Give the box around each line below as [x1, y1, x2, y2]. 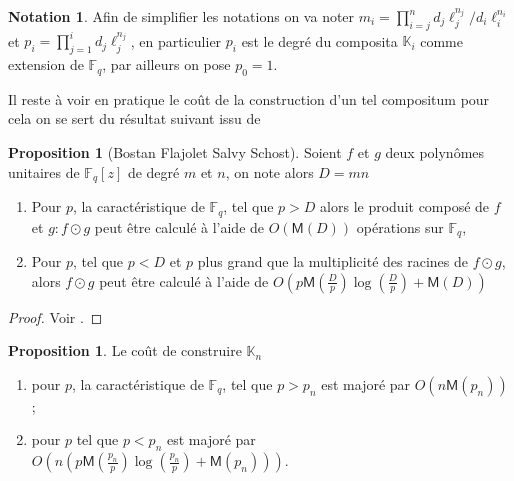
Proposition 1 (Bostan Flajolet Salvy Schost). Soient [8, 142, 342, 163]
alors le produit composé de [320, 196, 490, 217]
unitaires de [8, 161, 80, 182]
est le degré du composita [241, 30, 398, 51]
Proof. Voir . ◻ [8, 306, 103, 327]
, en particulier [130, 30, 222, 51]
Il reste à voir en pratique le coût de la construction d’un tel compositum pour [8, 88, 490, 109]
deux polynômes [385, 142, 485, 163]
